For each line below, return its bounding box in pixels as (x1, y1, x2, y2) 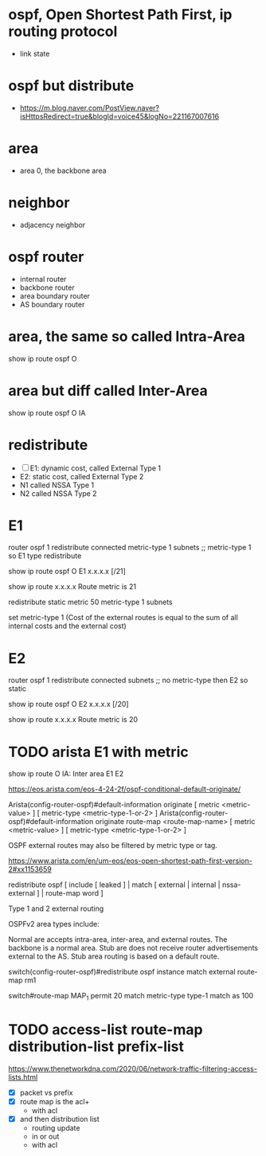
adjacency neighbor (19, 220, 86, 229)
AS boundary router (19, 299, 85, 309)
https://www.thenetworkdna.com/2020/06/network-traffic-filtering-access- (8, 1064, 257, 1074)
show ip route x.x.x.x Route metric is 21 (8, 582, 137, 592)
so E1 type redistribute (8, 551, 82, 560)
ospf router (8, 248, 84, 266)
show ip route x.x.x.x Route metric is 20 (8, 715, 138, 724)
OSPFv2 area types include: (8, 920, 100, 929)
